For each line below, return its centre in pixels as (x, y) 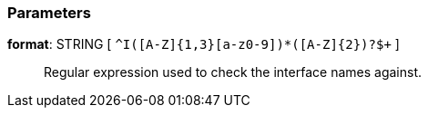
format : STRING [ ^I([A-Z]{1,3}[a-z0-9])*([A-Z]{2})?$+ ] (204, 44)
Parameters (49, 13)
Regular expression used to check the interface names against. (233, 72)
